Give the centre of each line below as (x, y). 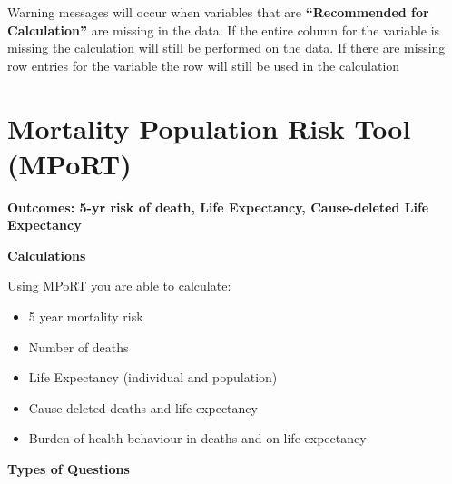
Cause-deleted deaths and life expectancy (143, 407)
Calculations (47, 255)
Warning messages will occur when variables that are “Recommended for (218, 12)
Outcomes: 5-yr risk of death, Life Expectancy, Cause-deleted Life (218, 207)
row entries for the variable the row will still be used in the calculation (204, 65)
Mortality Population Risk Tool (209, 128)
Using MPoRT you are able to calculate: (119, 286)
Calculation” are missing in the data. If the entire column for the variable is (224, 30)
